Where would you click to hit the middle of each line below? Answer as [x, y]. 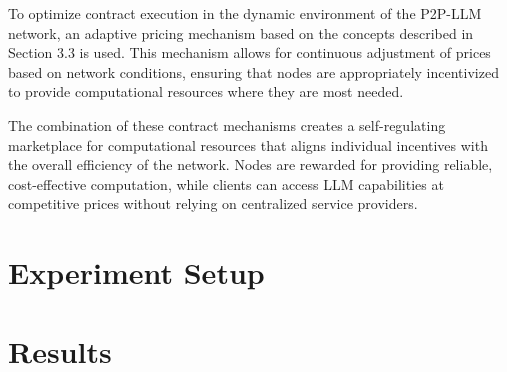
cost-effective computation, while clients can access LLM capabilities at [226, 183]
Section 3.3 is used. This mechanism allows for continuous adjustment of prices [249, 52]
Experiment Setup [136, 272]
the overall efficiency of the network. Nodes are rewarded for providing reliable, [250, 164]
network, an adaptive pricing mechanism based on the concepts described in [241, 32]
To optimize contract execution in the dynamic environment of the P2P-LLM [245, 13]
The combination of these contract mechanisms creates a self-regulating [227, 124]
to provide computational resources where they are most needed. [206, 91]
